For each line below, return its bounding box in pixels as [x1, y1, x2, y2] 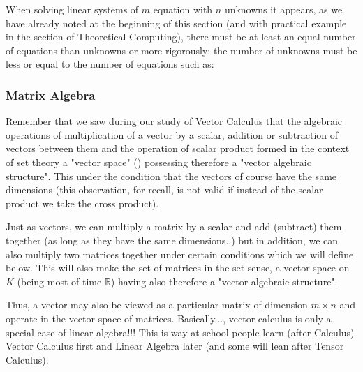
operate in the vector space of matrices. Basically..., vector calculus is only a [6, 311, 332, 325]
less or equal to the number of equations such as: [6, 57, 214, 71]
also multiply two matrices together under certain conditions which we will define [6, 246, 354, 261]
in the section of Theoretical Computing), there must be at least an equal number [6, 29, 356, 44]
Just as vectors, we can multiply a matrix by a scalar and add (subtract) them [6, 219, 342, 234]
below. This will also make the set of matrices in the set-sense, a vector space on [6, 260, 350, 275]
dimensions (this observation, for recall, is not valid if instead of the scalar [6, 182, 323, 197]
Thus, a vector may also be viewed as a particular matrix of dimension [6, 297, 308, 312]
